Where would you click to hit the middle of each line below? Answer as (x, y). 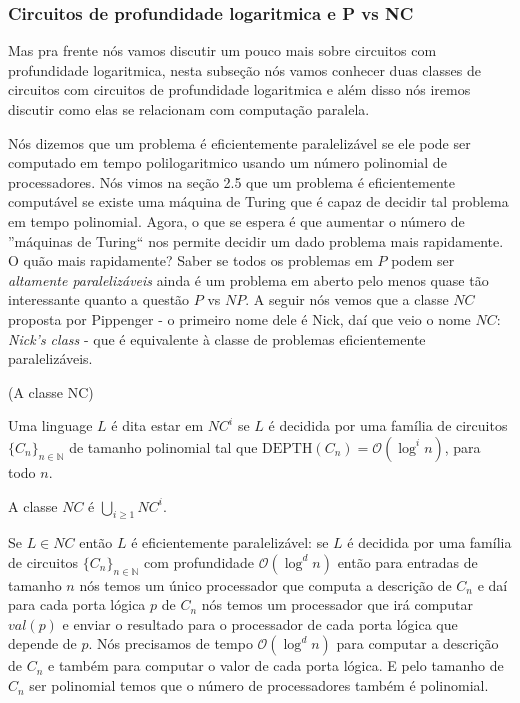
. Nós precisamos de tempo (170, 643)
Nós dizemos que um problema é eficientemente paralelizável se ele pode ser (239, 142)
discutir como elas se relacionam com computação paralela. (189, 109)
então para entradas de (407, 561)
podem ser (423, 260)
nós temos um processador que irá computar (337, 604)
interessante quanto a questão (99, 299)
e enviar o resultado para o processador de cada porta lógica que (260, 623)
